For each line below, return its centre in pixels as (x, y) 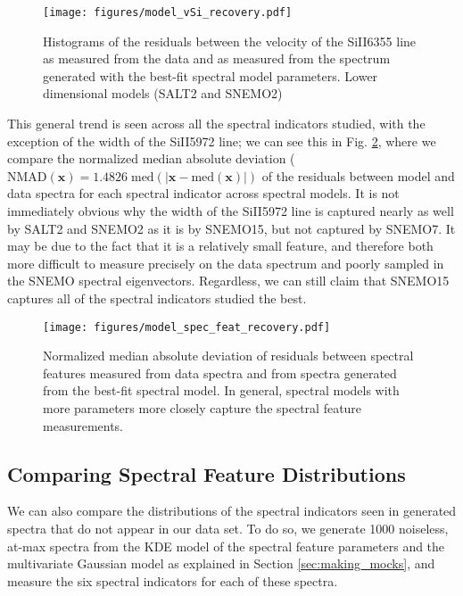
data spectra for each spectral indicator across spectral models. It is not (203, 193)
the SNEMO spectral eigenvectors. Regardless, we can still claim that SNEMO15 (228, 281)
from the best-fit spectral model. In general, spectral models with (221, 390)
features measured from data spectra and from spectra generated (220, 372)
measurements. (83, 425)
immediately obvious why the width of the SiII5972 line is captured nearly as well (231, 211)
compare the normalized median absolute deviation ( (151, 158)
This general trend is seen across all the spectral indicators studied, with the (216, 124)
